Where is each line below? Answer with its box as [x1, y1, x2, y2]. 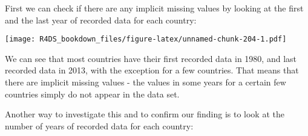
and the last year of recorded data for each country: [5, 13, 197, 26]
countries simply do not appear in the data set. [5, 87, 180, 100]
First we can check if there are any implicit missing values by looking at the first [5, 2, 304, 14]
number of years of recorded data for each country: [5, 119, 194, 132]
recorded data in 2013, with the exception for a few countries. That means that [5, 64, 299, 76]
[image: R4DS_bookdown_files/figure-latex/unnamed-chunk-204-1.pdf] [5, 35, 287, 44]
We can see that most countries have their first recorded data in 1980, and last [5, 52, 297, 64]
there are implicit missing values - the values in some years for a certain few [5, 76, 286, 88]
